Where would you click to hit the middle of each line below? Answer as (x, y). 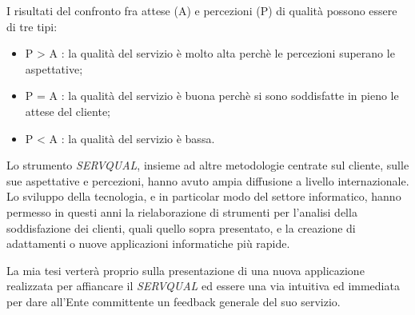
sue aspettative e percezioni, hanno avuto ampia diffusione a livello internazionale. (208, 180)
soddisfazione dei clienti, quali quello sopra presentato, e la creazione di (181, 227)
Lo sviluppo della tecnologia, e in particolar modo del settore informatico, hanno (204, 196)
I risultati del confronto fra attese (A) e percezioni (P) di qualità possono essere (202, 10)
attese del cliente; (68, 111)
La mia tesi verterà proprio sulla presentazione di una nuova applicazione (186, 270)
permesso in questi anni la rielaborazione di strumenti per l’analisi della (182, 211)
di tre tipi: (32, 26)
